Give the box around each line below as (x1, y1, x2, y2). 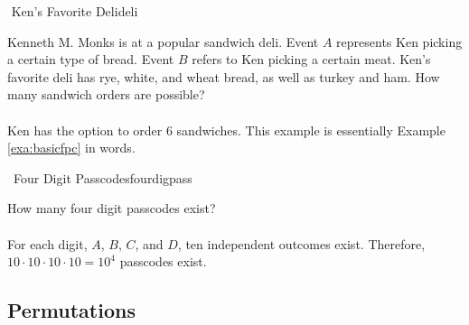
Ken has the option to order (7, 120, 163, 139)
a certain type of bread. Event (7, 50, 174, 69)
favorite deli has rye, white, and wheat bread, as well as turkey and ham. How (7, 67, 440, 86)
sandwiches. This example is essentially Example (176, 120, 446, 139)
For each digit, (7, 234, 88, 253)
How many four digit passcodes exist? (7, 199, 216, 218)
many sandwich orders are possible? (7, 85, 205, 104)
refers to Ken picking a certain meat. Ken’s (192, 50, 431, 69)
